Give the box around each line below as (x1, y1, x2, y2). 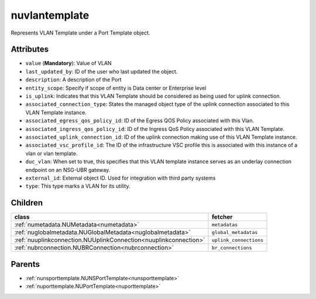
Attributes (11, 44, 49, 54)
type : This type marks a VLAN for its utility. (25, 183, 130, 190)
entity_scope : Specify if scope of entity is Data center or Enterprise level (25, 84, 207, 91)
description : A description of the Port (25, 76, 122, 83)
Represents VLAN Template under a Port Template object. (11, 29, 150, 36)
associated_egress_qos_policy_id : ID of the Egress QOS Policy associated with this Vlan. (25, 117, 255, 124)
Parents (11, 259, 40, 269)
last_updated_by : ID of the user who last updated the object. (25, 68, 178, 75)
